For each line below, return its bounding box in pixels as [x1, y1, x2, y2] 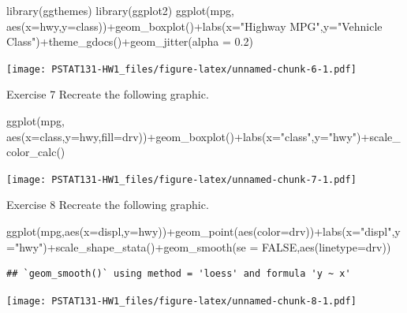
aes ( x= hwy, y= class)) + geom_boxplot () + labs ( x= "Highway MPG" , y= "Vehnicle [6, 17, 383, 34]
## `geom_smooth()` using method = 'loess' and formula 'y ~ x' [6, 268, 351, 280]
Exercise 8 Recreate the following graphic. [6, 196, 209, 213]
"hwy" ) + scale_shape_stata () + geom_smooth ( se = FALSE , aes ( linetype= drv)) [14, 238, 391, 255]
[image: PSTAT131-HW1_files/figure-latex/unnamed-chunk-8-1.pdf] [6, 295, 357, 307]
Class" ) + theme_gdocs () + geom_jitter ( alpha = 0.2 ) [6, 33, 253, 50]
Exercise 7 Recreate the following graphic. [6, 86, 209, 102]
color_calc [6, 143, 57, 160]
